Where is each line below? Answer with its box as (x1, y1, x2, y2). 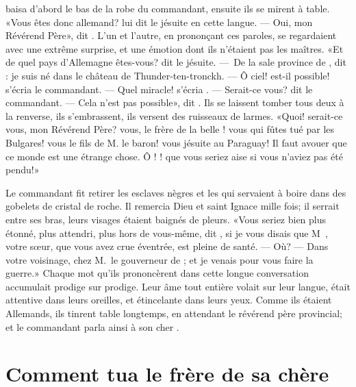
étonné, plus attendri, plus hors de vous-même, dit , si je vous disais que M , (5, 225, 328, 240)
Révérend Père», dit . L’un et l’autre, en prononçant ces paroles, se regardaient (5, 28, 337, 42)
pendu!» (5, 162, 40, 177)
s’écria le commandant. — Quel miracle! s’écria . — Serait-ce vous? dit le (5, 82, 313, 96)
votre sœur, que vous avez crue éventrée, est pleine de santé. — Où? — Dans (5, 239, 329, 253)
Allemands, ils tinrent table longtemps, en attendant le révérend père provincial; (5, 306, 342, 321)
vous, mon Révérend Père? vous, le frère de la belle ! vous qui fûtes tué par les (5, 122, 335, 136)
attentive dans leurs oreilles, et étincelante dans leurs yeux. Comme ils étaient (5, 292, 332, 307)
